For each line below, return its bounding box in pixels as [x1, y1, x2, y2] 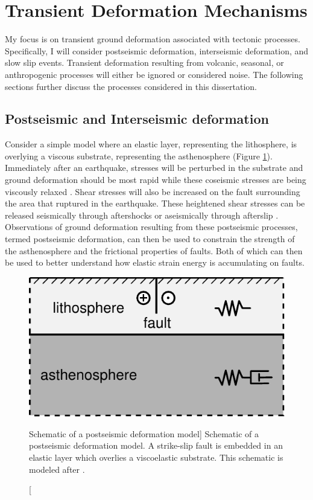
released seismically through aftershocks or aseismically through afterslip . [5, 208, 279, 221]
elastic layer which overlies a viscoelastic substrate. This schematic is [29, 450, 283, 463]
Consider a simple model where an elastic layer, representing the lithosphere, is [5, 138, 297, 150]
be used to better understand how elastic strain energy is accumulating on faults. [5, 256, 305, 269]
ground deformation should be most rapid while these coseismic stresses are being [5, 173, 306, 186]
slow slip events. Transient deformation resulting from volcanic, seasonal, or [5, 56, 284, 69]
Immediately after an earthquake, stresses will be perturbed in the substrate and [5, 161, 303, 174]
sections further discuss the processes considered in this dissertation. [5, 80, 257, 92]
